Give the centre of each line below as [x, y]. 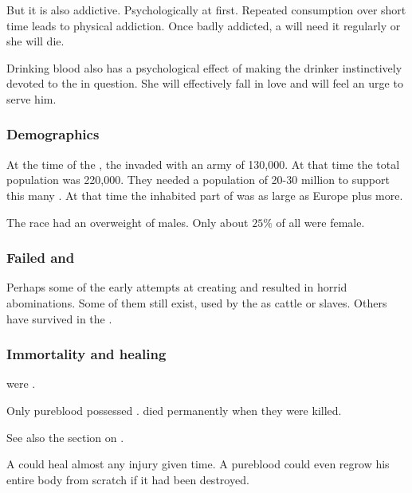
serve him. [31, 98]
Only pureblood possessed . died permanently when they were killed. [174, 410]
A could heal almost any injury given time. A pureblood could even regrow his [198, 464]
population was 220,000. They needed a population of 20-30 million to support [198, 180]
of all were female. [320, 222]
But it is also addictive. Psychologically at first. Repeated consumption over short [206, 10]
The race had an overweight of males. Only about [128, 222]
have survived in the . [59, 318]
